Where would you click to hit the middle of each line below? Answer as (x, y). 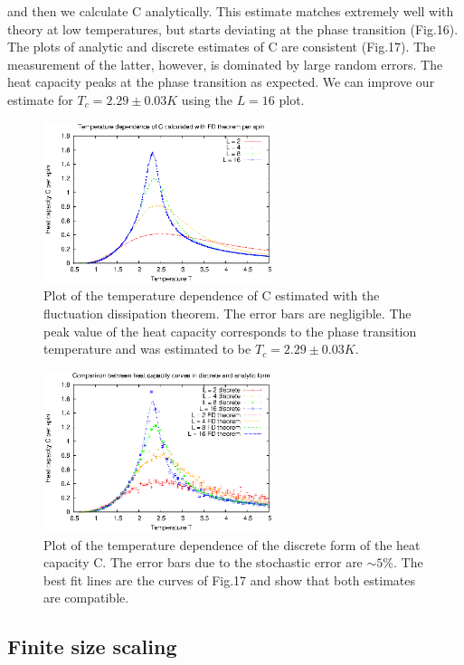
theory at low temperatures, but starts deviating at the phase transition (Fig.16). (233, 28)
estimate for (40, 99)
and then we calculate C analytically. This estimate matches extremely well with (231, 11)
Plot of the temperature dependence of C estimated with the (212, 295)
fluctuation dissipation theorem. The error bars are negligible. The (227, 313)
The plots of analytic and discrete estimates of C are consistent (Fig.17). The (222, 47)
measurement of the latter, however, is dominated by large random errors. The (225, 64)
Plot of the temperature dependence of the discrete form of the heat (232, 544)
